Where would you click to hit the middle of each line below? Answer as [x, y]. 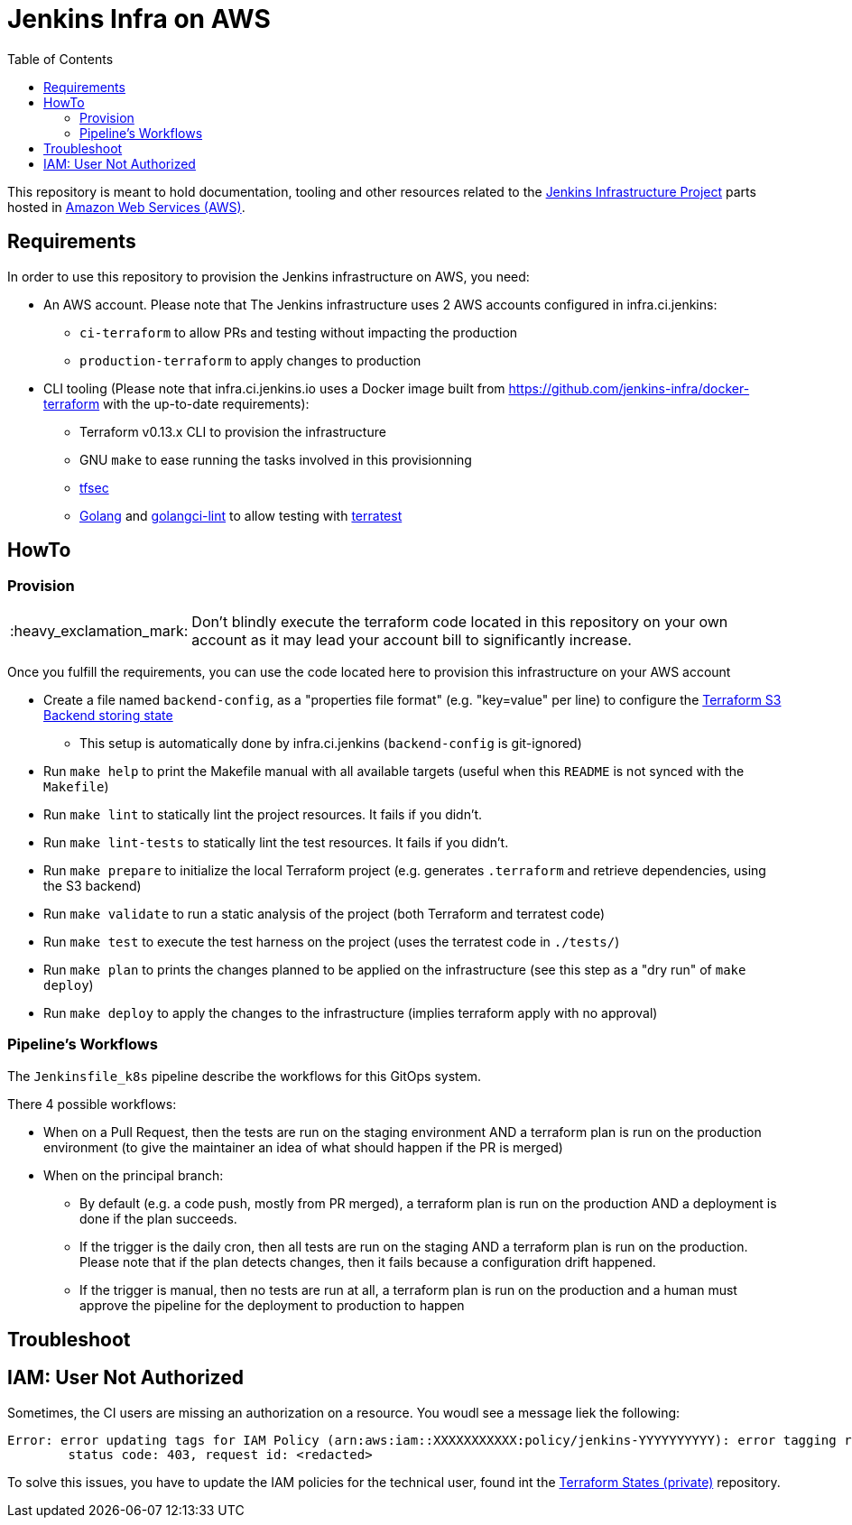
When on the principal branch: [134, 1175]
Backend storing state [108, 715]
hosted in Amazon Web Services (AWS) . [126, 207]
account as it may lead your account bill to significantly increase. [412, 639]
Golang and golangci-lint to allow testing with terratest [241, 515]
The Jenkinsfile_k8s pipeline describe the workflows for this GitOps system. [244, 1076]
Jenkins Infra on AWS [139, 19]
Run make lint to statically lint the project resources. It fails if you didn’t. [263, 814]
